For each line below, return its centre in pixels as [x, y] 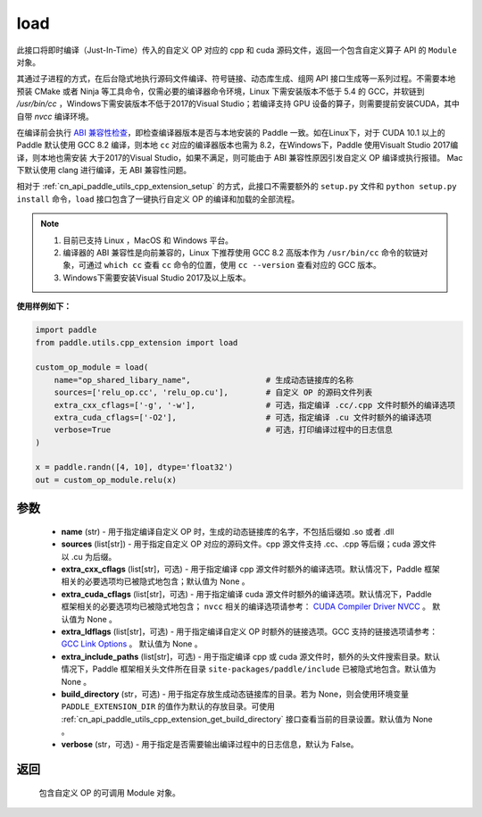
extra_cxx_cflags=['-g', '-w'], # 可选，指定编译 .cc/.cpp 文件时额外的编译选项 [254, 405]
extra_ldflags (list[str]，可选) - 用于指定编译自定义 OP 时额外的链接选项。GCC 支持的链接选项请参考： [249, 631]
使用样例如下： [44, 306]
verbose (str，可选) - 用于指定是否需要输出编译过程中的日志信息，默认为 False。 [210, 744]
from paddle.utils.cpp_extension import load [137, 342]
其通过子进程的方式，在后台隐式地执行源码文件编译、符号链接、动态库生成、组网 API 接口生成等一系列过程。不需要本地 [236, 79]
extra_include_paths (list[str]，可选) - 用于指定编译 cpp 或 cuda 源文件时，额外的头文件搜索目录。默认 [251, 656]
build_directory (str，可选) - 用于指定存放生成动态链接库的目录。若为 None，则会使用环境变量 [235, 694]
